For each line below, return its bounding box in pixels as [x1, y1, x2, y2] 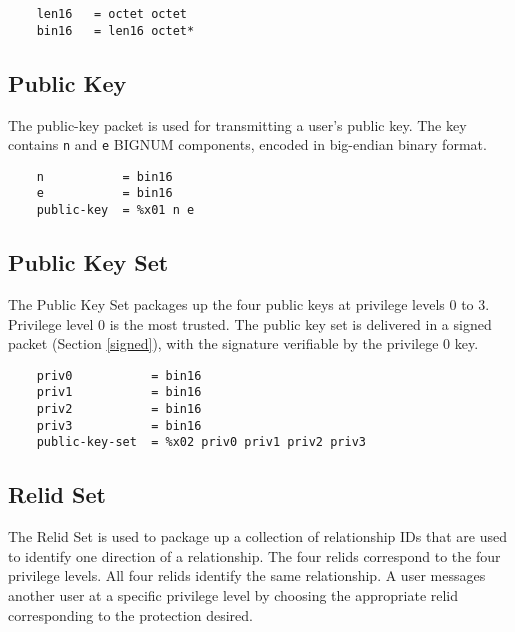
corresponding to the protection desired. [8, 604, 253, 625]
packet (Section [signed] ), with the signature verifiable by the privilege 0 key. [8, 333, 479, 354]
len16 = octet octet [36, 7, 187, 21]
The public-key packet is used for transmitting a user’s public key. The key [8, 114, 467, 135]
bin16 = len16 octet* [36, 23, 195, 38]
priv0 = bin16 [36, 368, 202, 383]
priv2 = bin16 [36, 402, 202, 417]
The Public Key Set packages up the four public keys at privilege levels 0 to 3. [8, 293, 490, 314]
